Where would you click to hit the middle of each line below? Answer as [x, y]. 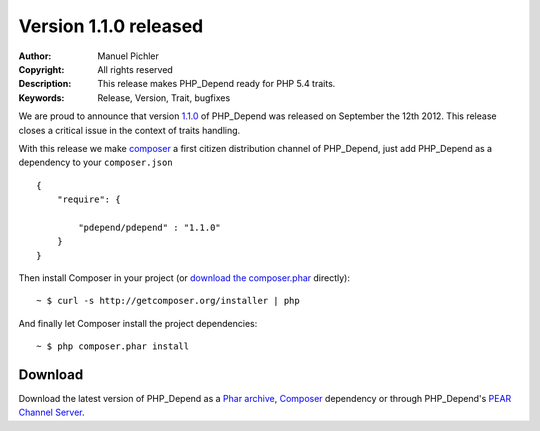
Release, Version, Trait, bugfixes [164, 97]
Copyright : [41, 69]
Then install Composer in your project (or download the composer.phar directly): [184, 278]
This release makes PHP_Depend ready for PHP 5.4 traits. [216, 84]
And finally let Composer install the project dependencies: [138, 323]
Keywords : [41, 97]
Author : [35, 56]
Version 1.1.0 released [111, 26]
